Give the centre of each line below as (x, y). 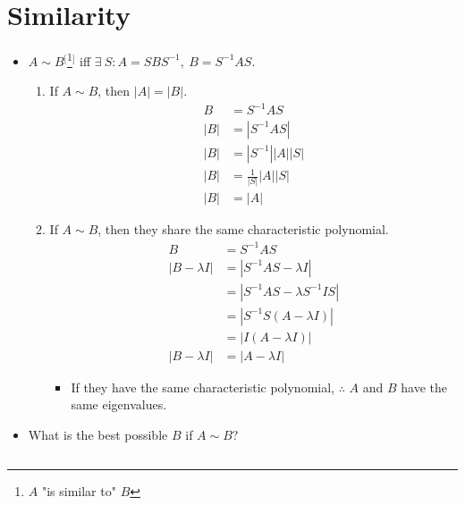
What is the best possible (98, 434)
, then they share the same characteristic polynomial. (243, 229)
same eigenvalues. (119, 404)
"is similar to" (79, 490)
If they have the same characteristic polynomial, (203, 387)
